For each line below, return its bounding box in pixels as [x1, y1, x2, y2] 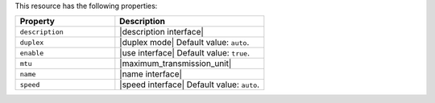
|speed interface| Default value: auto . [119, 79, 260, 90]
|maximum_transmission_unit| [119, 58, 232, 69]
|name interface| [119, 68, 183, 80]
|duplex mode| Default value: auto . [119, 37, 250, 48]
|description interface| [119, 27, 205, 38]
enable [19, 48, 44, 57]
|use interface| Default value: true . [119, 47, 250, 59]
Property [19, 16, 56, 27]
